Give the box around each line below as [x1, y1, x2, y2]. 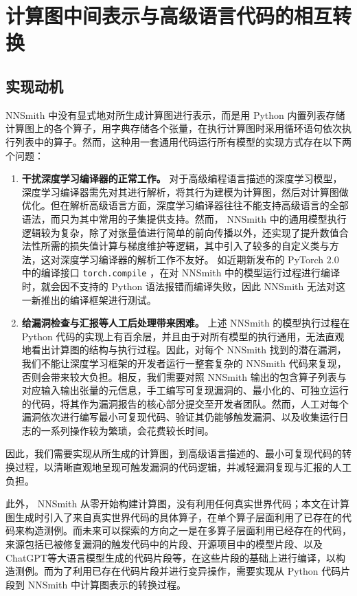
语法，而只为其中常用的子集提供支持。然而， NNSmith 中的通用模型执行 [21, 211, 347, 225]
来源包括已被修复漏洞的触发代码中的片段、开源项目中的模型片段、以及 [5, 537, 323, 551]
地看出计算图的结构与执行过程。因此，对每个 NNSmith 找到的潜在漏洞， [21, 342, 347, 357]
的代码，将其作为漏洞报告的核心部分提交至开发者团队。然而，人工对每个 [21, 396, 349, 410]
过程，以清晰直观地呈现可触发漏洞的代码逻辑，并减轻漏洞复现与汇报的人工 [14, 460, 352, 474]
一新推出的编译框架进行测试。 [21, 292, 157, 307]
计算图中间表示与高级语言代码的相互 [5, 1, 333, 30]
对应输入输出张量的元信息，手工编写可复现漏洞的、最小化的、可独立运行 [21, 383, 349, 397]
